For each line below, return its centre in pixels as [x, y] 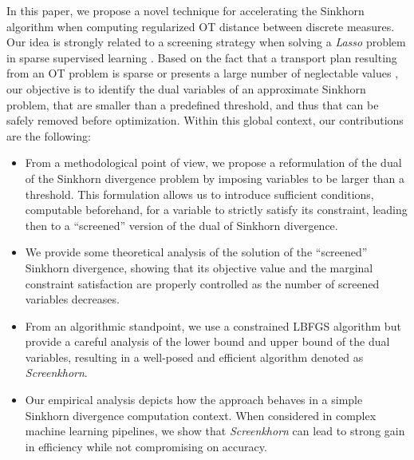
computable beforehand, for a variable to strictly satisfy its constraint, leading [216, 210]
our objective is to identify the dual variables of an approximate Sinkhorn [186, 88]
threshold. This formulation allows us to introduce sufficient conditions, [199, 194]
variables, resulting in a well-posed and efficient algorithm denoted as [194, 357]
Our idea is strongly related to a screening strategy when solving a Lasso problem [206, 42]
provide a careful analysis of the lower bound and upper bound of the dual [207, 341]
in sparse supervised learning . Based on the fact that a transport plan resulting [202, 57]
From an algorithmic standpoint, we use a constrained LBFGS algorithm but [213, 325]
